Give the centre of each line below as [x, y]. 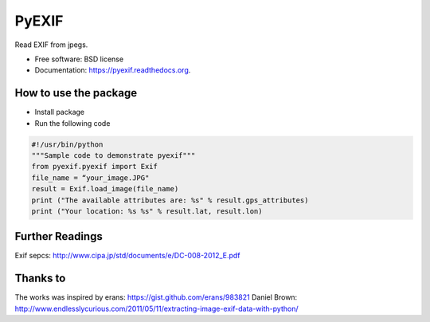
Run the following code [72, 123]
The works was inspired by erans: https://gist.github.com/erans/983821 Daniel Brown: [156, 297]
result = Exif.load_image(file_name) [105, 189]
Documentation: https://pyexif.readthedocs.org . [113, 70]
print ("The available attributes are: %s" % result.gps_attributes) [170, 200]
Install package [60, 112]
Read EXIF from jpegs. [51, 45]
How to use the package [76, 93]
